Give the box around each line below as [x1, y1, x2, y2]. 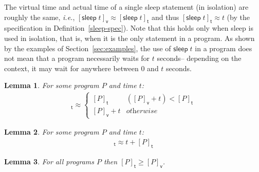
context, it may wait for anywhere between [4, 62, 139, 73]
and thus [151, 11, 179, 22]
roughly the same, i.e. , [4, 11, 75, 22]
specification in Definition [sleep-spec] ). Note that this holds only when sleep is [4, 23, 253, 33]
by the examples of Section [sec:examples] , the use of [4, 42, 171, 53]
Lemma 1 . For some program [4, 80, 99, 91]
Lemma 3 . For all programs [4, 156, 95, 166]
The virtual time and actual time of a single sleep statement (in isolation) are [4, 2, 249, 12]
